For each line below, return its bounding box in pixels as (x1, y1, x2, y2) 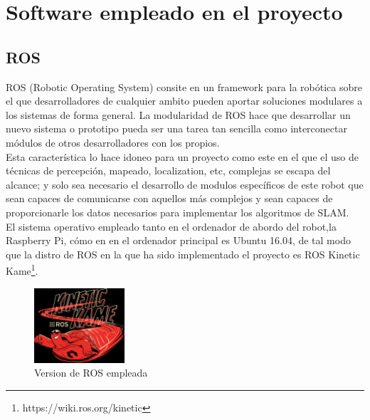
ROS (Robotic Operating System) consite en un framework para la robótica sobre (6, 79, 362, 94)
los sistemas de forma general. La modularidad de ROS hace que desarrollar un (6, 107, 351, 122)
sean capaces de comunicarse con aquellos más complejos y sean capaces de (6, 191, 333, 206)
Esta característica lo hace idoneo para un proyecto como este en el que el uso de (6, 149, 359, 164)
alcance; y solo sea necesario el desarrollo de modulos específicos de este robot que (6, 177, 364, 191)
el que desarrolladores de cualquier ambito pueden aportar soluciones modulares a (6, 93, 363, 108)
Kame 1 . (6, 261, 38, 278)
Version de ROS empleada (34, 365, 148, 380)
